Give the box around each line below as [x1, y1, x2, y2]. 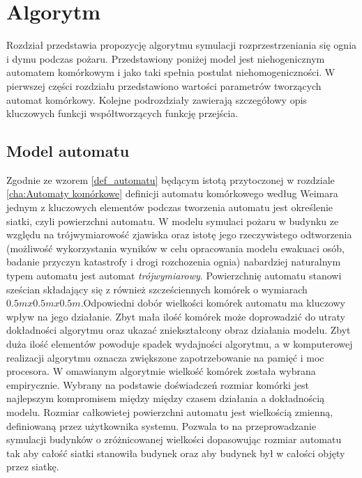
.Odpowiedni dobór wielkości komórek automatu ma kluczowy [80, 295, 345, 310]
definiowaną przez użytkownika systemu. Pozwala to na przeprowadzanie [6, 418, 317, 433]
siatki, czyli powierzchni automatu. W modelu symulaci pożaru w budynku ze [6, 213, 339, 228]
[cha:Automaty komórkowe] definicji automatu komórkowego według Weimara [6, 186, 338, 201]
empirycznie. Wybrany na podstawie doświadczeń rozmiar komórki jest [6, 377, 310, 392]
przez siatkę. [6, 459, 59, 474]
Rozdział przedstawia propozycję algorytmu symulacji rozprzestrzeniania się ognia [6, 38, 357, 52]
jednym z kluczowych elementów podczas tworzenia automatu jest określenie [6, 200, 333, 215]
